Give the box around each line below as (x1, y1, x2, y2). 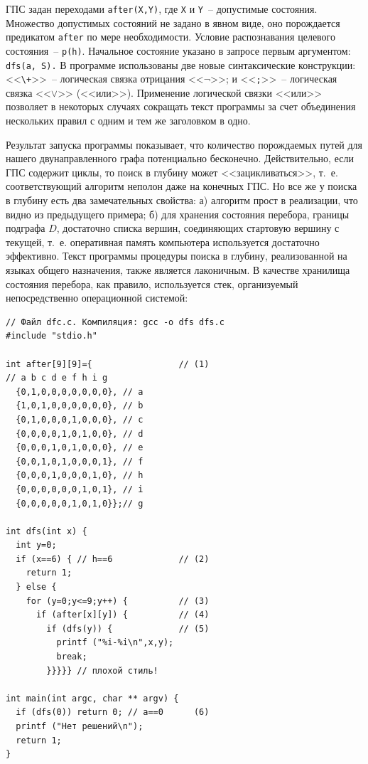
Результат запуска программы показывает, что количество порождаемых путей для (6, 137, 363, 152)
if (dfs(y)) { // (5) (46, 623, 210, 634)
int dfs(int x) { (6, 526, 87, 536)
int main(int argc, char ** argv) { (6, 693, 179, 704)
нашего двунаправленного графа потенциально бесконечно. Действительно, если (6, 151, 354, 166)
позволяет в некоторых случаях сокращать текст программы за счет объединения (6, 99, 356, 114)
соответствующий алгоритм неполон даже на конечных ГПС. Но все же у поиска (6, 179, 357, 193)
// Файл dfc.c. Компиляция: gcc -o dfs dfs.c (6, 317, 224, 327)
